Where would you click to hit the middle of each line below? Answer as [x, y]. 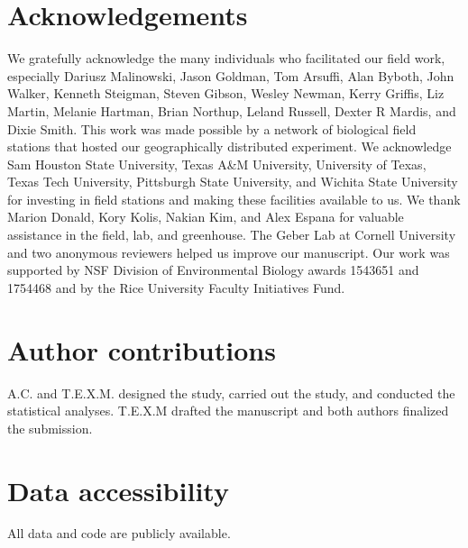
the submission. [50, 428]
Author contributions [142, 349]
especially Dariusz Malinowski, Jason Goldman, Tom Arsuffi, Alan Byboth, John [231, 75]
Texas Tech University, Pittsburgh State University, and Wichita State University [233, 182]
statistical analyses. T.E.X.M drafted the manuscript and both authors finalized [228, 411]
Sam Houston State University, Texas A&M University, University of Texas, [217, 164]
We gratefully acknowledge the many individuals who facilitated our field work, [226, 58]
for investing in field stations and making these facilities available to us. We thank [234, 199]
